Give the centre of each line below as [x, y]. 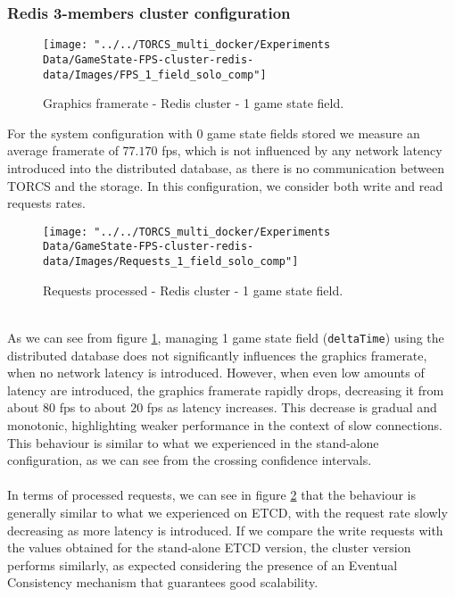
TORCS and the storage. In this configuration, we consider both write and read [225, 185]
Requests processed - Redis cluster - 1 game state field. [193, 290]
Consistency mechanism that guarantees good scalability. [163, 582]
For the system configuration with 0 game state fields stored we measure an [214, 133]
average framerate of [63, 150]
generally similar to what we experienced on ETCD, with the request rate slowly [227, 512]
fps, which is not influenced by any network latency [302, 150]
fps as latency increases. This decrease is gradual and [292, 407]
